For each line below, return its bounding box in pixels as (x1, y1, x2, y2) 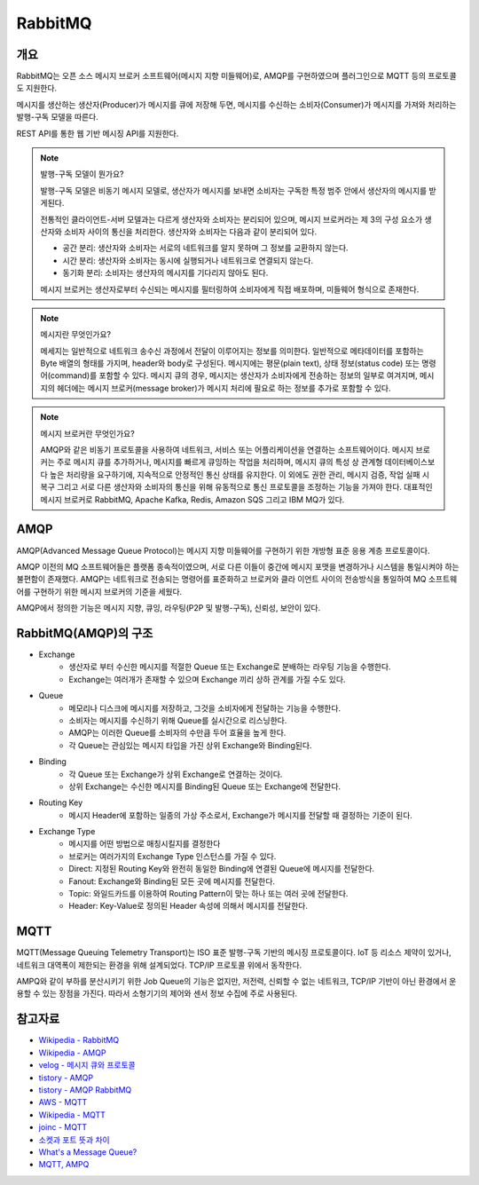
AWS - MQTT (38, 1097, 88, 1108)
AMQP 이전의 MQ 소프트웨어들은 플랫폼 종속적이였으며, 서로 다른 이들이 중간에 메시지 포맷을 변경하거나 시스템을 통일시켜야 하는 (16, 561, 460, 572)
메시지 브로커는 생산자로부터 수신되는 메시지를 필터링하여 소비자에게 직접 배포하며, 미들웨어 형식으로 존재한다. (40, 284, 420, 295)
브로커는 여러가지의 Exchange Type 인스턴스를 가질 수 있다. (68, 850, 277, 861)
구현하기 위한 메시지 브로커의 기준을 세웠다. (32, 586, 183, 596)
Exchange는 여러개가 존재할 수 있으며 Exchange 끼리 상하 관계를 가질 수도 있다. (68, 674, 346, 684)
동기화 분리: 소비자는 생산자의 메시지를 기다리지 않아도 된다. (62, 267, 269, 279)
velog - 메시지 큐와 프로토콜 (38, 1060, 137, 1070)
